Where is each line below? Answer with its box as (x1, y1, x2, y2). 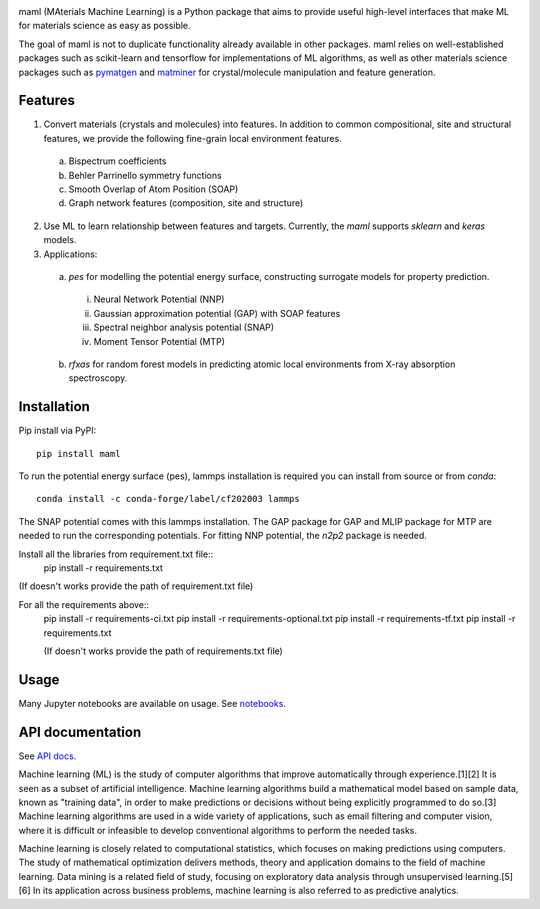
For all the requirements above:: (18, 598, 150, 610)
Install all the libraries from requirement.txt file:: (18, 548, 214, 560)
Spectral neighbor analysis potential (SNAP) (93, 321, 275, 334)
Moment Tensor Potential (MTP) (93, 335, 225, 347)
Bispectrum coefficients (68, 155, 167, 167)
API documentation (18, 723, 142, 740)
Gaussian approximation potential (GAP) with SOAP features (93, 307, 341, 319)
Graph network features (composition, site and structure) (68, 197, 304, 209)
